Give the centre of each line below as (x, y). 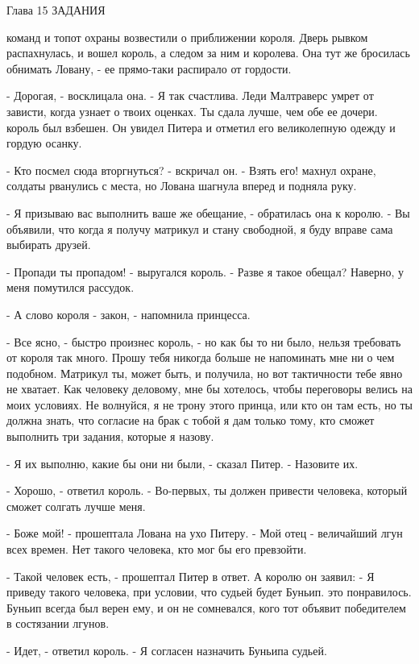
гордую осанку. (44, 143)
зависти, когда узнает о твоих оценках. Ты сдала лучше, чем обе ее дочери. (192, 111)
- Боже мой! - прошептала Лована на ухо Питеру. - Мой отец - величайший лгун (205, 533)
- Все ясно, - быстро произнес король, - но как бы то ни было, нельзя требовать (204, 341)
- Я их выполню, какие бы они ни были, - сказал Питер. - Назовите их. (183, 463)
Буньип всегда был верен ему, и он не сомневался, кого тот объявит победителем (206, 607)
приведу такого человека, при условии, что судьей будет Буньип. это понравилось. (209, 592)
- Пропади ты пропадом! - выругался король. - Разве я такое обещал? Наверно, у (205, 271)
